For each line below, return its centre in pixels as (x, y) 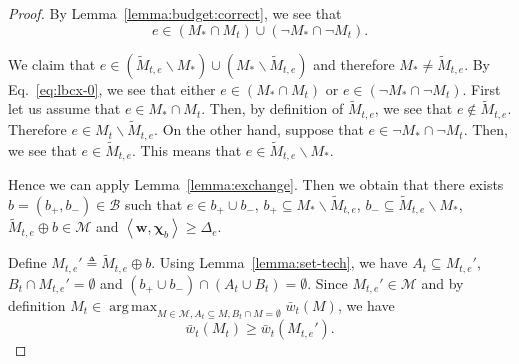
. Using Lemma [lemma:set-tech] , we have (279, 262)
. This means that (187, 149)
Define (27, 262)
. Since (327, 282)
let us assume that (64, 108)
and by (442, 282)
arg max (133, 306)
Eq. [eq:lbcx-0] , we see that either (112, 88)
